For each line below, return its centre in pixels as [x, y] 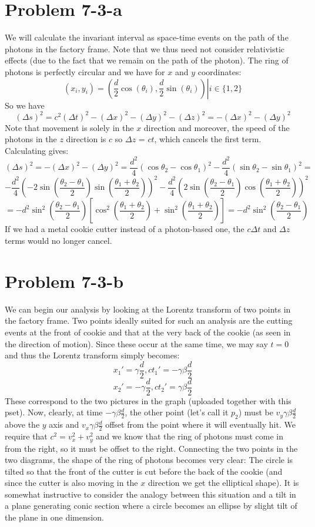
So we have [25, 105]
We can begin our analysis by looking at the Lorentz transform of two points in [148, 309]
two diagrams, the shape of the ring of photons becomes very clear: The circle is [149, 460]
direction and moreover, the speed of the [217, 127]
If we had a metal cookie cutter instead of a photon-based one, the [125, 229]
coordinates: [220, 71]
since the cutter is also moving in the [71, 483]
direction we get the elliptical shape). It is [223, 483]
